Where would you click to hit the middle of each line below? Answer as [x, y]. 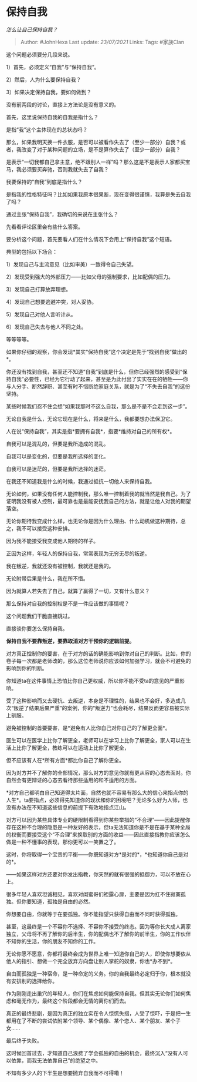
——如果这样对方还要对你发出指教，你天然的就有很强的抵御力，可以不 [91, 874]
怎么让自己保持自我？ [32, 29]
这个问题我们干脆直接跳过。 [40, 616]
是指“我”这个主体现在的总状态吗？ [47, 130]
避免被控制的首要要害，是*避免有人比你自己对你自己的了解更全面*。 [89, 728]
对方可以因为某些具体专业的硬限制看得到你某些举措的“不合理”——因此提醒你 [98, 819]
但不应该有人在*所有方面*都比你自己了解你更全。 [65, 760]
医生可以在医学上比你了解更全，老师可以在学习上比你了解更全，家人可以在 [96, 740]
